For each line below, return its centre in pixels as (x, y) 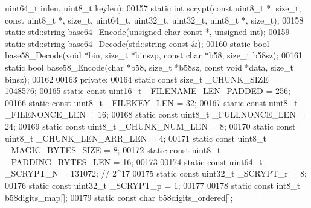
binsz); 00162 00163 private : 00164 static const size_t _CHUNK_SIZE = (142, 79)
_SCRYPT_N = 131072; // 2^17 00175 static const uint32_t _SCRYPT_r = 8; (156, 173)
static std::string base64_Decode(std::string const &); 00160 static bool (137, 43)
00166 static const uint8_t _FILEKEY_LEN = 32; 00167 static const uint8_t (151, 102)
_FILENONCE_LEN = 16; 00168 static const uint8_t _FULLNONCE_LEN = (155, 114)
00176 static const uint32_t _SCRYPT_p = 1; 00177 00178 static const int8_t (153, 185)
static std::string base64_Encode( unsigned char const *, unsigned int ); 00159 (147, 32)
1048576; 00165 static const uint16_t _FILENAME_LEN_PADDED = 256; (148, 91)
